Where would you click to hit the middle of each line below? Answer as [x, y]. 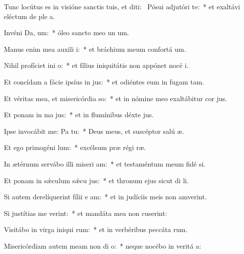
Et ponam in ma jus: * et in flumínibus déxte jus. [79, 115]
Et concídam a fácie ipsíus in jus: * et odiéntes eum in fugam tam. [104, 81]
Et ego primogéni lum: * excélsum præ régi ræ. [75, 147]
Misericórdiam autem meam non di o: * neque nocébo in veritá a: [103, 245]
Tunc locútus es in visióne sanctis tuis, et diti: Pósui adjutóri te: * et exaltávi [122, 6]
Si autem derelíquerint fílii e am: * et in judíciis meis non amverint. [105, 197]
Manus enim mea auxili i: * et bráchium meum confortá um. [95, 49]
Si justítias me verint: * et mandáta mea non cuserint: [86, 213]
